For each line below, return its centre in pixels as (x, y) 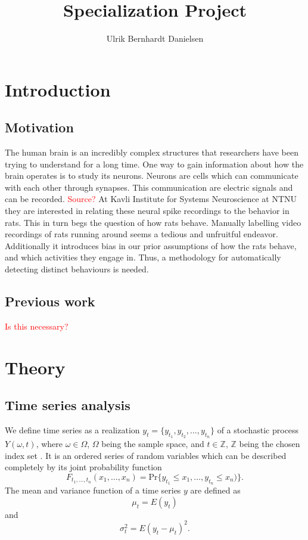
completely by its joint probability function (83, 467)
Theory (35, 367)
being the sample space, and (153, 444)
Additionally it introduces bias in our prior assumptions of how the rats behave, (151, 245)
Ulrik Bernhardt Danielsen (155, 38)
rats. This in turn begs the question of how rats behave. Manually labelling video (153, 222)
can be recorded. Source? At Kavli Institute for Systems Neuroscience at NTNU (151, 199)
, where (49, 444)
